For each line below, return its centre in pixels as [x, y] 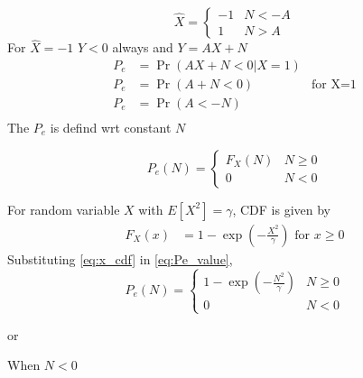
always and [143, 47]
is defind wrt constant [111, 127]
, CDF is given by [281, 209]
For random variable [64, 209]
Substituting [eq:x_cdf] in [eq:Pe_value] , [120, 258]
